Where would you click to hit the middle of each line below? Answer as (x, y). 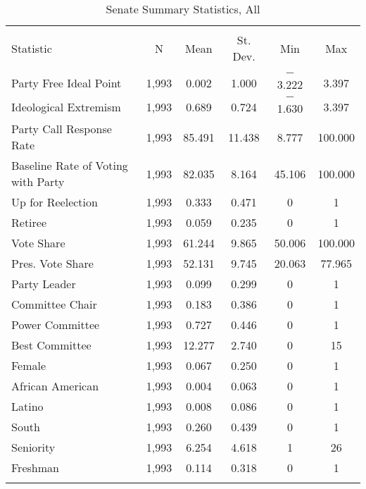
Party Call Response (62, 129)
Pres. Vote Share (52, 263)
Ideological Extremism (66, 106)
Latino (27, 406)
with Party (38, 181)
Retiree (29, 222)
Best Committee (51, 345)
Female (29, 365)
